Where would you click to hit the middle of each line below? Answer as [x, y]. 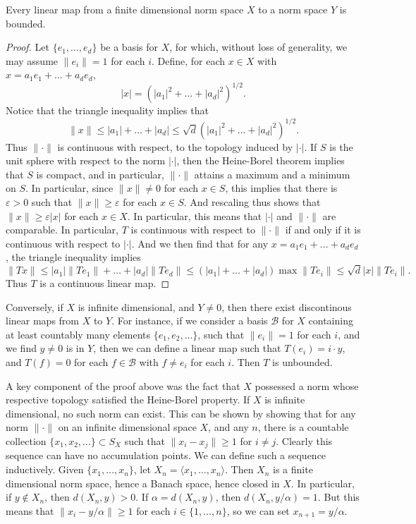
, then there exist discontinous [287, 306]
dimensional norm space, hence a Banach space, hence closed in [143, 483]
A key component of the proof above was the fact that [123, 385]
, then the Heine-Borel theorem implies [261, 160]
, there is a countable [303, 427]
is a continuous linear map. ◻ [105, 283]
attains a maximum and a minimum [272, 174]
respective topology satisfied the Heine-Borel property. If [128, 400]
